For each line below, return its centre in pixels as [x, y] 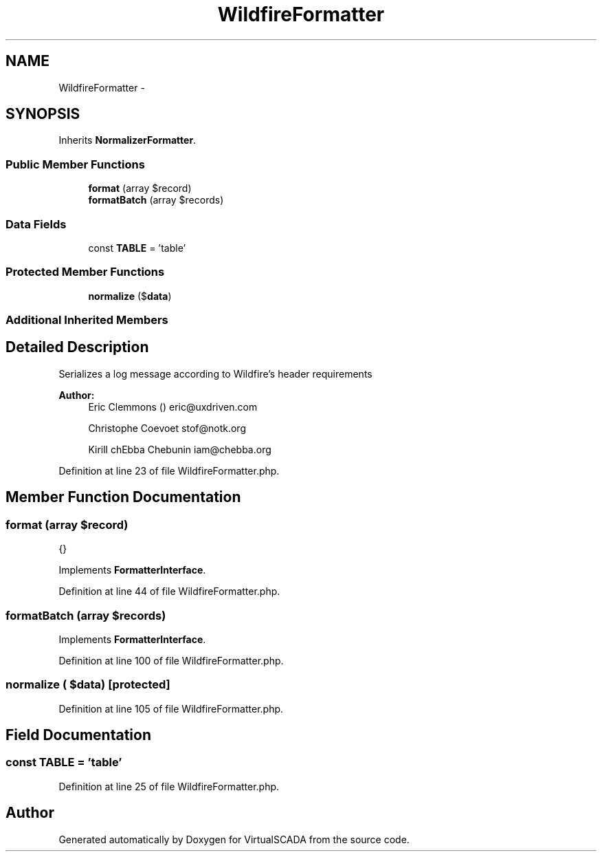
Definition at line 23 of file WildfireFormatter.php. [169, 470]
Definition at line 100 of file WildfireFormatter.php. [171, 660]
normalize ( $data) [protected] [88, 685]
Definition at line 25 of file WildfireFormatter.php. [169, 786]
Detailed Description [77, 347]
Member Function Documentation [123, 497]
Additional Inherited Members [87, 320]
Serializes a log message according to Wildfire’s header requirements [215, 373]
